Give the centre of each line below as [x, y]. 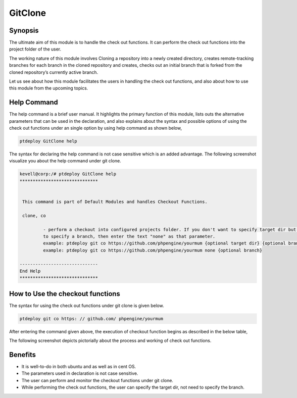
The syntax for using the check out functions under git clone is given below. [87, 305]
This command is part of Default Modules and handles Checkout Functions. [115, 202]
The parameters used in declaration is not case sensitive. [80, 373]
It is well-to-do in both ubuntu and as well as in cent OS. [79, 367]
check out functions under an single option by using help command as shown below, [96, 128]
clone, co [34, 216]
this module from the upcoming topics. [49, 88]
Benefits [23, 355]
